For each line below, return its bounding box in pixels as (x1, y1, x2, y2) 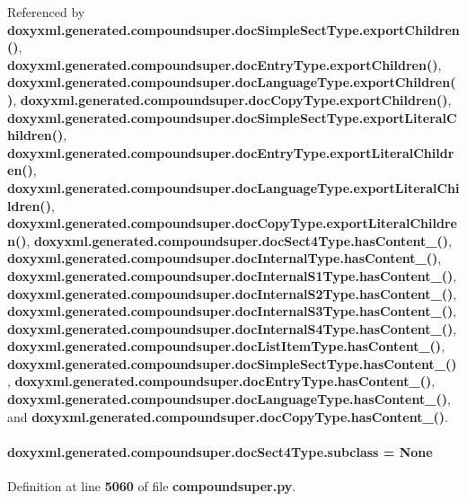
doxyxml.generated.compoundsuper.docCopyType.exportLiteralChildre (7, 214, 457, 233)
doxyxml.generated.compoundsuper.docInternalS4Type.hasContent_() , (7, 319, 457, 338)
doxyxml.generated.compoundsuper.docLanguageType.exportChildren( (7, 73, 456, 92)
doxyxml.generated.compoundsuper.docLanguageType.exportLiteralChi (7, 178, 460, 197)
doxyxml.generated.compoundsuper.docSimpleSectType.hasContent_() (7, 354, 457, 373)
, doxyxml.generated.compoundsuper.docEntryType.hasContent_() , (7, 372, 436, 391)
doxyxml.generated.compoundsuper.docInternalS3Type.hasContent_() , (7, 302, 457, 321)
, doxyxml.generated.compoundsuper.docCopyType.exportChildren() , (13, 90, 452, 109)
